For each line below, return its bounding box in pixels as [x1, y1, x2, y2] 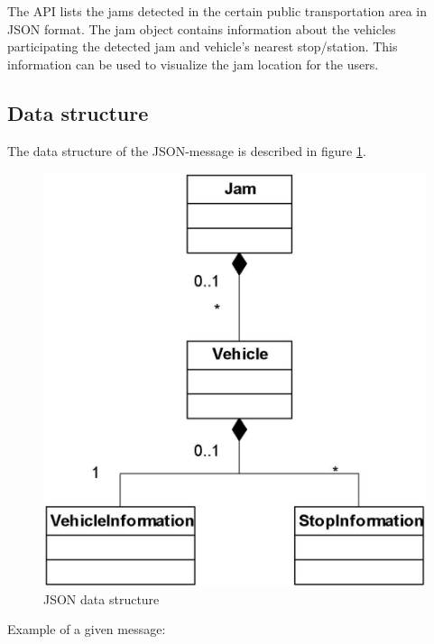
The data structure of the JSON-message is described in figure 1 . [7, 141, 366, 160]
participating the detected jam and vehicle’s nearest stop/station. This [7, 37, 398, 56]
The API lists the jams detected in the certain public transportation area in [7, 2, 427, 20]
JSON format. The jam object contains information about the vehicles [7, 19, 396, 38]
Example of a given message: [7, 620, 166, 639]
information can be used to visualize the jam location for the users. [7, 54, 379, 73]
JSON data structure [43, 589, 160, 608]
